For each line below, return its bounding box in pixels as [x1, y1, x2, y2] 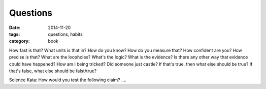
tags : [9, 31, 20, 37]
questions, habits [48, 31, 83, 37]
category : [9, 38, 30, 44]
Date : [9, 25, 21, 30]
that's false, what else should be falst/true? [9, 68, 97, 74]
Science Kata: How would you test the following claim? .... [9, 77, 127, 83]
